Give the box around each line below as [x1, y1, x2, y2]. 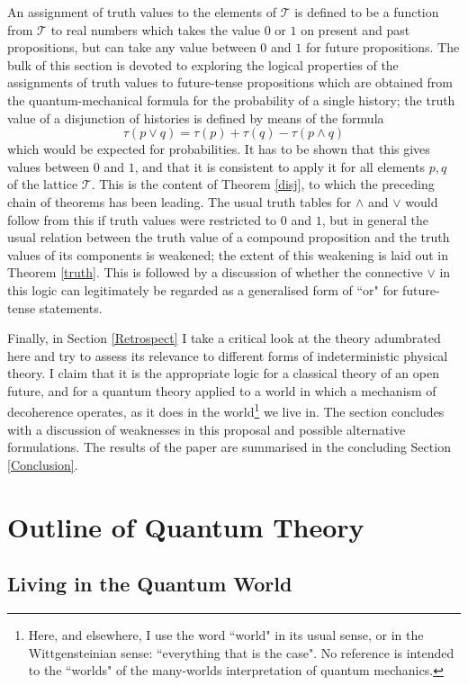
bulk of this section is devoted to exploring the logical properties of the [7, 55, 399, 74]
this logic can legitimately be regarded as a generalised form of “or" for [7, 280, 399, 299]
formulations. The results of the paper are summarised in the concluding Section [7, 437, 451, 456]
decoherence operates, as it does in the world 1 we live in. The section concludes [7, 400, 445, 421]
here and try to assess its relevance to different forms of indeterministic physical [7, 346, 448, 365]
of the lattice [7, 175, 78, 194]
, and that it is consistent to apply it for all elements [134, 157, 425, 176]
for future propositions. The [305, 38, 460, 57]
